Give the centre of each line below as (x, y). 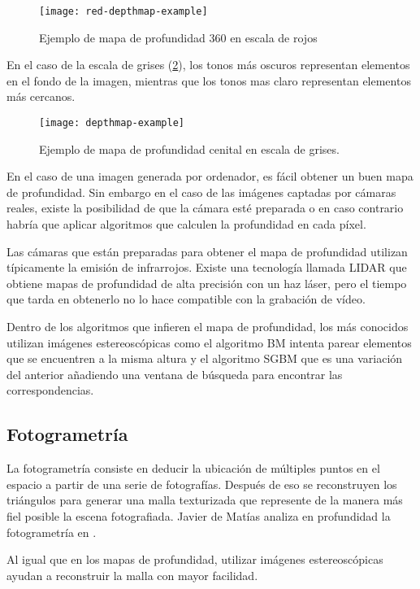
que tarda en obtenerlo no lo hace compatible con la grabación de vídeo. (186, 299)
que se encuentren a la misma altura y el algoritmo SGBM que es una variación (205, 358)
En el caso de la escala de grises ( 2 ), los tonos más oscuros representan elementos (208, 65)
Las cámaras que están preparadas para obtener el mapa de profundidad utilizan (207, 251)
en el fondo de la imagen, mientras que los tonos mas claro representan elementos (209, 80)
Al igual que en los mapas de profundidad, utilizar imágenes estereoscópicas (195, 559)
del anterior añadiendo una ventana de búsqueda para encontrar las (175, 374)
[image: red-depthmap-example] (123, 11)
